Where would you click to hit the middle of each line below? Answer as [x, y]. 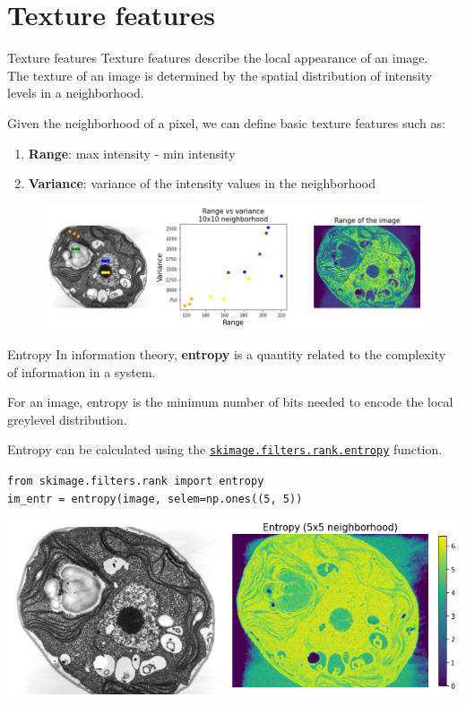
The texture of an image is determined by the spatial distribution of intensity [220, 75]
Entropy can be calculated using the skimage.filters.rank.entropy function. [225, 449]
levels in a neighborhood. [76, 93]
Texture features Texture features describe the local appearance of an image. [218, 58]
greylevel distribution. [67, 419]
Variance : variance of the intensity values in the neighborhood [202, 183]
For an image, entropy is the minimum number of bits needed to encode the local [230, 402]
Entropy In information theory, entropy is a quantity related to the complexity [227, 353]
